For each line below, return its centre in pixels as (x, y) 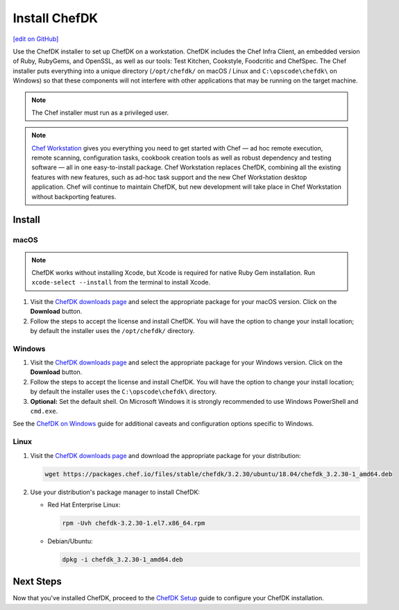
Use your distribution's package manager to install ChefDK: (115, 492)
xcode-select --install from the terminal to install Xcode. (121, 282)
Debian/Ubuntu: (70, 541)
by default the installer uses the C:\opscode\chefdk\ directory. (124, 391)
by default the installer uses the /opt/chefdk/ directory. (112, 330)
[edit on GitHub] (36, 39)
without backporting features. (74, 196)
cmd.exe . (44, 411)
